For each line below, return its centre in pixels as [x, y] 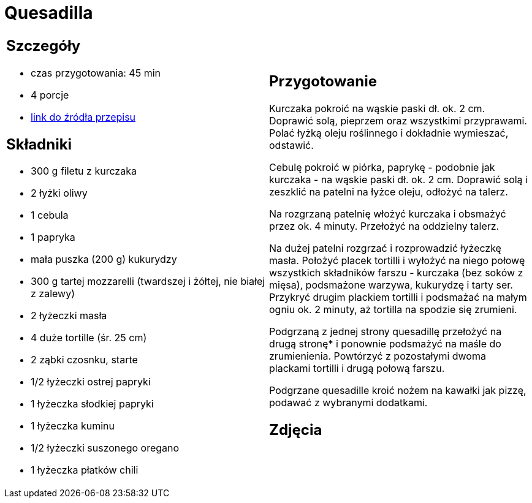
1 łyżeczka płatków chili [85, 470]
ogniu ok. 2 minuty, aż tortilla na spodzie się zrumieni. [393, 309]
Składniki [39, 144]
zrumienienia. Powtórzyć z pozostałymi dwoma [378, 356]
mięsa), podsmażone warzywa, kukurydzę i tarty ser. [391, 285]
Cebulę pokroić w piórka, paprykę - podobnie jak [382, 167]
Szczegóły [44, 45]
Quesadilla [49, 13]
